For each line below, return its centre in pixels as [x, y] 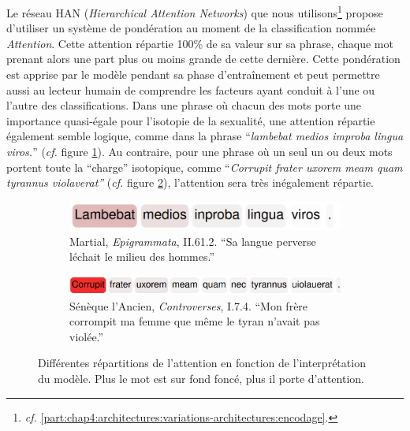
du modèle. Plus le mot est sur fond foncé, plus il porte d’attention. [201, 379]
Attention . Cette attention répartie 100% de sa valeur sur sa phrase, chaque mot [200, 43]
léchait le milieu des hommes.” [142, 256]
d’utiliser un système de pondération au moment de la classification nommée [191, 28]
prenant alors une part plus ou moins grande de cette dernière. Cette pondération [203, 59]
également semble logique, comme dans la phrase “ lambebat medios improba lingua [205, 136]
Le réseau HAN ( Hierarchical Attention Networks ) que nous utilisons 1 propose [195, 11]
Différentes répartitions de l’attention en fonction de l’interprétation [202, 363]
